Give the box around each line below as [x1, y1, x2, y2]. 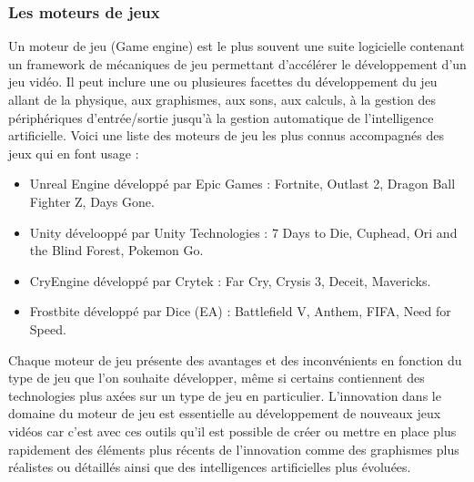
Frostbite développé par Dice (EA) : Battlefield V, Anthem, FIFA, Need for [29, 302, 451, 321]
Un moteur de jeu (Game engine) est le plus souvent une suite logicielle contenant [8, 36, 465, 56]
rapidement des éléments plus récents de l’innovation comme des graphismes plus [8, 439, 459, 458]
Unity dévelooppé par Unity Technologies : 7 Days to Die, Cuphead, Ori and [29, 222, 458, 241]
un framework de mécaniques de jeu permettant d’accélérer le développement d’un [8, 54, 467, 73]
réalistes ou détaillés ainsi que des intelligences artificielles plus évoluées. [8, 457, 411, 477]
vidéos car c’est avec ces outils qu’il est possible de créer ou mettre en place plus [8, 421, 457, 440]
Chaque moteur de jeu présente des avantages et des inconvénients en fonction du [8, 350, 462, 369]
